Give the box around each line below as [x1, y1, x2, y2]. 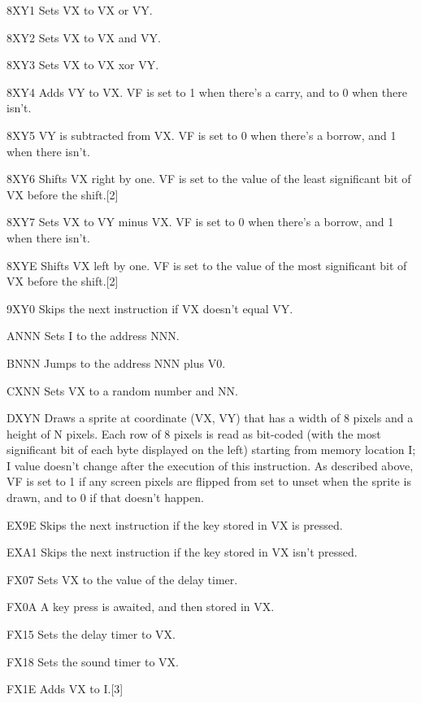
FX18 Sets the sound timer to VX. [7, 653, 179, 670]
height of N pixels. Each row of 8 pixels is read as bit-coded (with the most [7, 425, 381, 442]
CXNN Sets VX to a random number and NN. [7, 382, 238, 399]
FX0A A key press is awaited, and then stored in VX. [7, 598, 275, 615]
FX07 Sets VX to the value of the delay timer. [7, 570, 238, 587]
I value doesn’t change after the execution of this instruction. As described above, [7, 456, 414, 474]
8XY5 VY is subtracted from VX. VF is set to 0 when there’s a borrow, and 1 [7, 126, 397, 143]
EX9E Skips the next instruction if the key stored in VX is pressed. [7, 516, 343, 533]
